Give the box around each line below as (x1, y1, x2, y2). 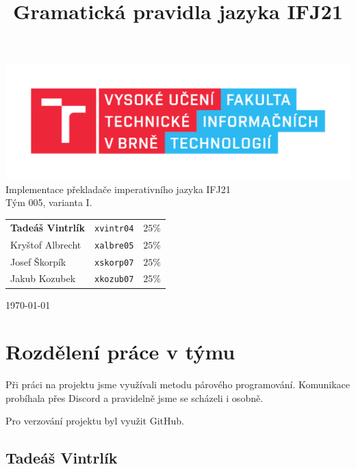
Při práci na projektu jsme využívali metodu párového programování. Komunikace (5, 377, 350, 392)
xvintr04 (94, 223, 134, 233)
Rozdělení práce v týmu (5, 338, 236, 366)
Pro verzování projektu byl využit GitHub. (5, 414, 185, 428)
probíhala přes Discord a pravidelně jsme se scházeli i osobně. (5, 390, 264, 405)
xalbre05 (94, 240, 134, 251)
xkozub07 (94, 275, 134, 285)
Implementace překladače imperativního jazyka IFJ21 (5, 181, 231, 196)
